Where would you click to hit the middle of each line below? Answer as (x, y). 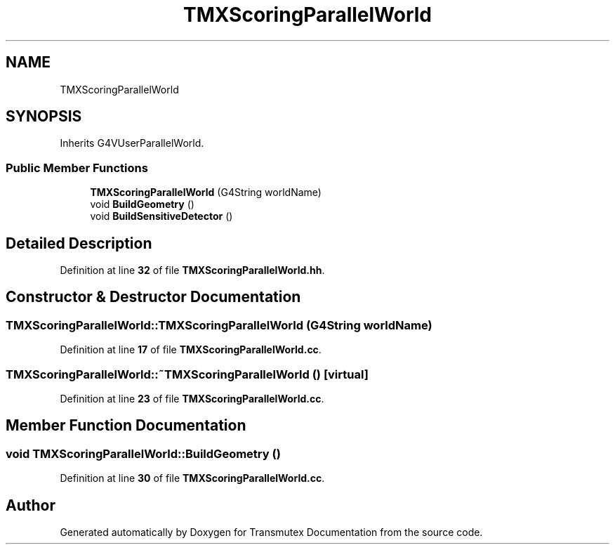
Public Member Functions (77, 168)
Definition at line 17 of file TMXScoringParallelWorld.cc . (191, 350)
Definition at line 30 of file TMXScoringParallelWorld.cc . (192, 478)
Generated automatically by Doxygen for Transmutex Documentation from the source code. (271, 532)
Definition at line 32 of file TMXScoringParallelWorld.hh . (192, 270)
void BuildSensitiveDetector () (161, 216)
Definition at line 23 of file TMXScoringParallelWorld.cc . (192, 399)
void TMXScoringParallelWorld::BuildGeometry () (143, 453)
